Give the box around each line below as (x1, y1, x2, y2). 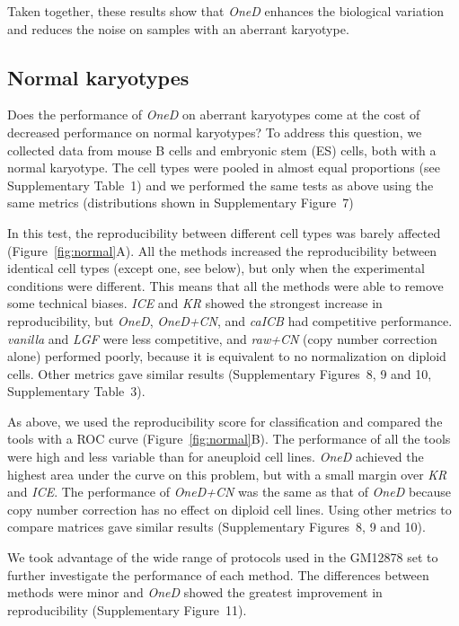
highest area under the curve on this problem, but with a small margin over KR (7, 464, 447, 483)
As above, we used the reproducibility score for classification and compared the (7, 411, 443, 430)
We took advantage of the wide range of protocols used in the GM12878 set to (7, 548, 438, 567)
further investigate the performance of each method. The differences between (7, 565, 429, 584)
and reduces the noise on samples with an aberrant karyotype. (7, 19, 349, 38)
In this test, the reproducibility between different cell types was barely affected (7, 223, 441, 242)
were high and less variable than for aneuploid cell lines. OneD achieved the (7, 447, 424, 466)
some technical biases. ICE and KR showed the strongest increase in (7, 294, 383, 313)
